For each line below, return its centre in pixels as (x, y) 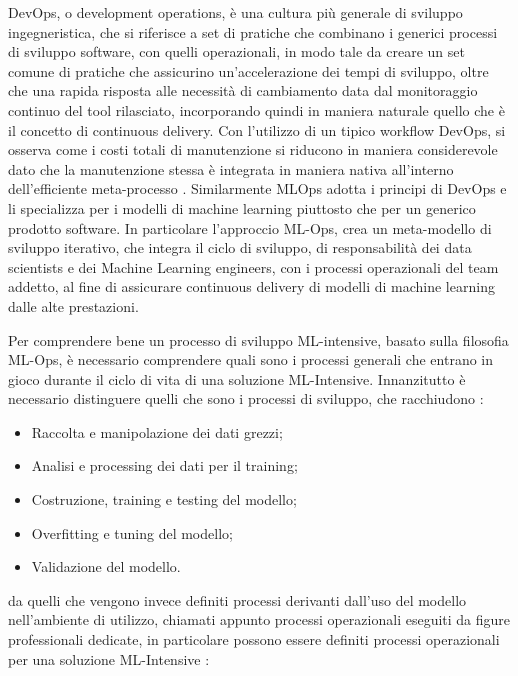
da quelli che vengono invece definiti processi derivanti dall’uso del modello (237, 599)
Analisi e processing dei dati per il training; (164, 465)
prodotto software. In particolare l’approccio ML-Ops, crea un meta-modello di (250, 227)
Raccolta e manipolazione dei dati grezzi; (157, 431)
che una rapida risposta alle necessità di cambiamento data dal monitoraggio (243, 90)
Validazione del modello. (106, 566)
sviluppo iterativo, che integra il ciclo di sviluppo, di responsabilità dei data (240, 247)
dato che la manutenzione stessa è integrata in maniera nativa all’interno (231, 168)
